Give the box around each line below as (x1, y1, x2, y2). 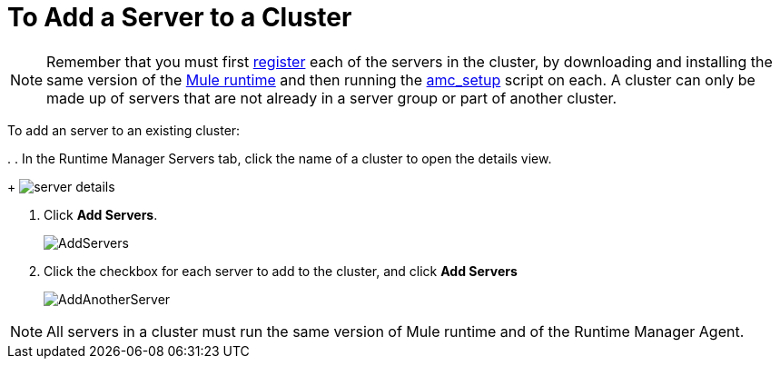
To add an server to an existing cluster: (7, 122, 241, 138)
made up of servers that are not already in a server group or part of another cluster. (46, 88, 617, 107)
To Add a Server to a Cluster (7, 2, 352, 33)
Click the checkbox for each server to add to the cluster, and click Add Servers (44, 262, 518, 279)
